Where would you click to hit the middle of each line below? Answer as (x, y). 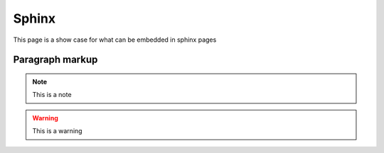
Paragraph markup (55, 60)
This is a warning (57, 131)
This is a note (52, 95)
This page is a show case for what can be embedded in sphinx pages (115, 40)
